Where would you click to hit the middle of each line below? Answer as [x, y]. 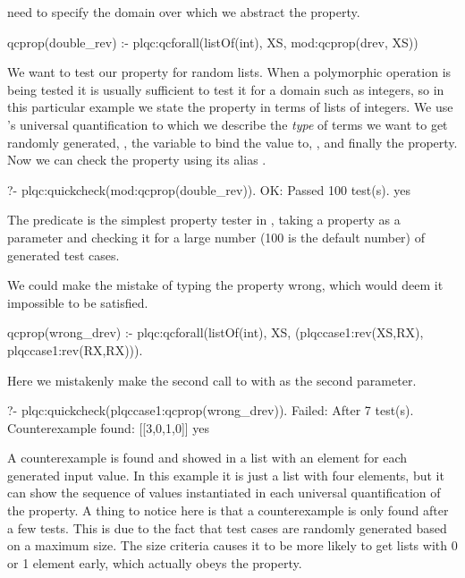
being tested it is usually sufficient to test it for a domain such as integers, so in [226, 89]
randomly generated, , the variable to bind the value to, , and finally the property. [232, 142]
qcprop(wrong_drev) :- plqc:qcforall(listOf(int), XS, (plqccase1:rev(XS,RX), [216, 332]
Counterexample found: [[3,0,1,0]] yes [109, 427]
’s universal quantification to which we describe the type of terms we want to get [228, 124]
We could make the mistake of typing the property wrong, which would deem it [225, 285]
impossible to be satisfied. [78, 302]
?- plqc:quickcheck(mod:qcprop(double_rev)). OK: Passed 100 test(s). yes [209, 189]
